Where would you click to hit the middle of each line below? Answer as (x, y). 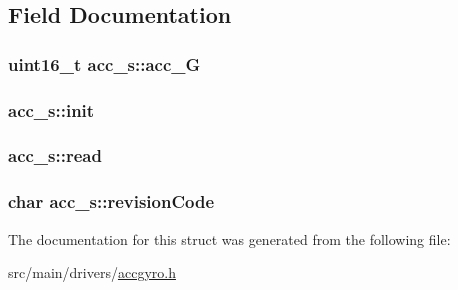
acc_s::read (55, 155)
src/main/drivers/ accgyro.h (92, 272)
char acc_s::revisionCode (111, 201)
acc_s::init (51, 109)
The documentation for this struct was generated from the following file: (229, 238)
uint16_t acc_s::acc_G (104, 63)
